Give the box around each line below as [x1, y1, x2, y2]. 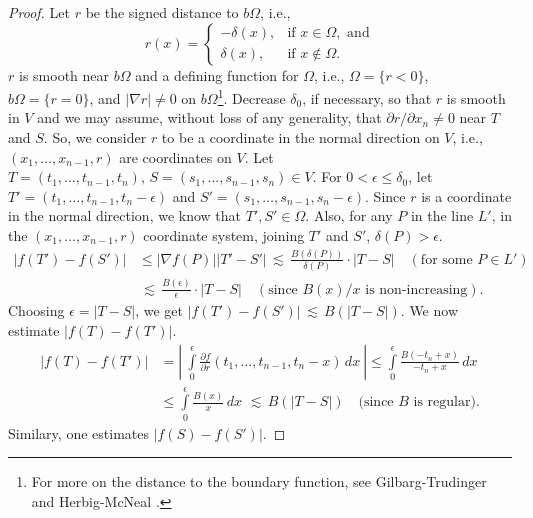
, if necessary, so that [302, 87, 432, 108]
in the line [410, 205, 474, 226]
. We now [400, 300, 458, 321]
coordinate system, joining [143, 225, 305, 245]
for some [420, 252, 473, 267]
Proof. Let [8, 2, 70, 22]
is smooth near [18, 64, 110, 85]
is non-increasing [365, 282, 468, 297]
